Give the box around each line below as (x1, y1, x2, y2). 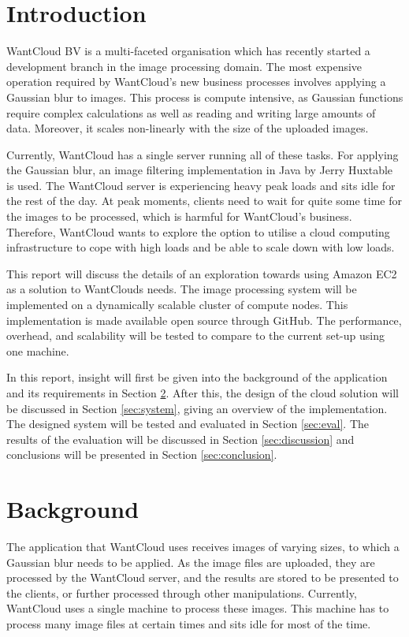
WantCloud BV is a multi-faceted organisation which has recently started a (6, 43, 370, 59)
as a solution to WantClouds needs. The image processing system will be (6, 281, 357, 297)
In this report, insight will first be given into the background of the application (6, 369, 388, 386)
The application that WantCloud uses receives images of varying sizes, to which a (6, 538, 400, 555)
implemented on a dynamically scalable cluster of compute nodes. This (6, 296, 348, 313)
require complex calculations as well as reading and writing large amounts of (6, 104, 376, 121)
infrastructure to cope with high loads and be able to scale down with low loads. (6, 239, 395, 255)
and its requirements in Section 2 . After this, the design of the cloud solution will (6, 385, 399, 400)
